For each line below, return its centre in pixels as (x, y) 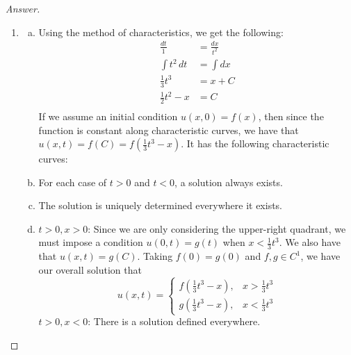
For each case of (73, 182)
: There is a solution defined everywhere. (174, 321)
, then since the (291, 116)
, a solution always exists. (229, 182)
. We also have (310, 242)
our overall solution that (90, 269)
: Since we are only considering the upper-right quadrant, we (217, 228)
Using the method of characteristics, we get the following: (161, 32)
